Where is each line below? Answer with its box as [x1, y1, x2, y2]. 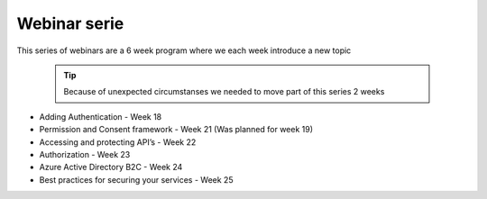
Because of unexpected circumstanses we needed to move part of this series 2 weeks [63, 86, 385, 97]
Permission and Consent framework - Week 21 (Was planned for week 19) [39, 124, 314, 135]
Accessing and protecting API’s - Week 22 [39, 136, 197, 148]
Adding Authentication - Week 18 [39, 111, 162, 122]
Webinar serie [16, 14, 124, 33]
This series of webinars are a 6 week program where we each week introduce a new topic [16, 45, 352, 56]
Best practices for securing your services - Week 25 [39, 174, 234, 185]
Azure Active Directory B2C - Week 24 [39, 162, 183, 173]
